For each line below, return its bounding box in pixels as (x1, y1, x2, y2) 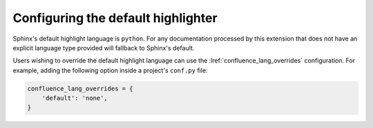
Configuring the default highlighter (12, 10, 218, 25)
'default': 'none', (41, 94, 108, 103)
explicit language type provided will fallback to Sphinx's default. (12, 43, 195, 52)
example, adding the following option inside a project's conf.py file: (12, 66, 208, 74)
